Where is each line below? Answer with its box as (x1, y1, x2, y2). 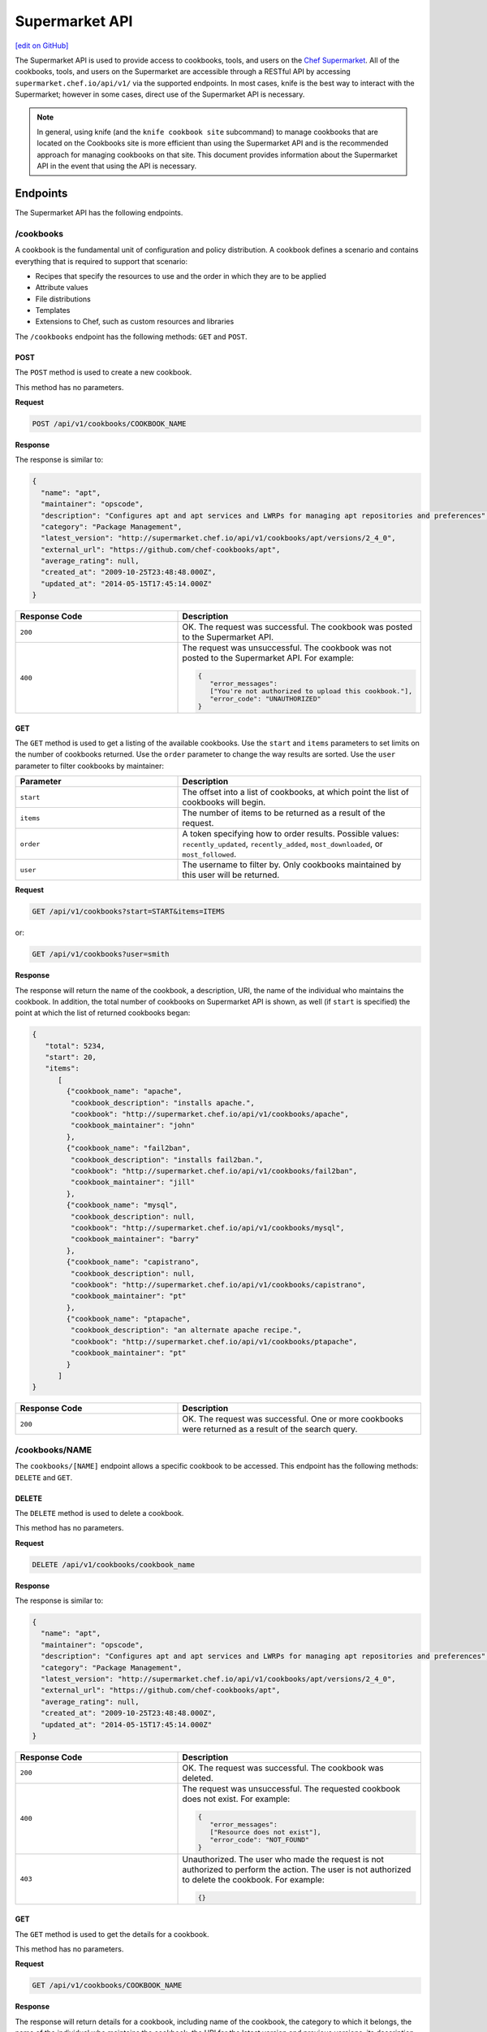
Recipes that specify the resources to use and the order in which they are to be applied (35, 271, 326, 280)
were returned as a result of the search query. (182, 1423, 358, 1435)
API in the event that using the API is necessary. (37, 161, 197, 171)
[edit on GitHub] (15, 41, 69, 50)
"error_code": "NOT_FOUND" (209, 1835, 310, 1844)
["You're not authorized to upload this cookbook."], (209, 687, 413, 696)
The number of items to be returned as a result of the (182, 807, 386, 818)
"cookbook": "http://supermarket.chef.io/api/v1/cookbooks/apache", (70, 1109, 349, 1119)
